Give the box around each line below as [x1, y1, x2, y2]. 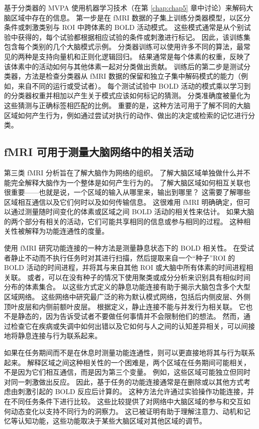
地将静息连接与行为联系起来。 [4, 330, 102, 341]
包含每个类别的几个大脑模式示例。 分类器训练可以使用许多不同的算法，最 [4, 41, 244, 52]
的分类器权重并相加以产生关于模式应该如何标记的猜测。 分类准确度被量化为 [4, 90, 251, 101]
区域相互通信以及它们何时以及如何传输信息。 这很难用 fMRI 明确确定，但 [4, 196, 244, 207]
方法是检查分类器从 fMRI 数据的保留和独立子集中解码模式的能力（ [24, 71, 241, 81]
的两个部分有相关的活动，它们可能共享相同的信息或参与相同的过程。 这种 [4, 216, 244, 226]
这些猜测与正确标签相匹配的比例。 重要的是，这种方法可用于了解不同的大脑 [4, 100, 251, 110]
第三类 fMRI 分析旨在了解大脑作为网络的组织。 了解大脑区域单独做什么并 [4, 167, 244, 177]
